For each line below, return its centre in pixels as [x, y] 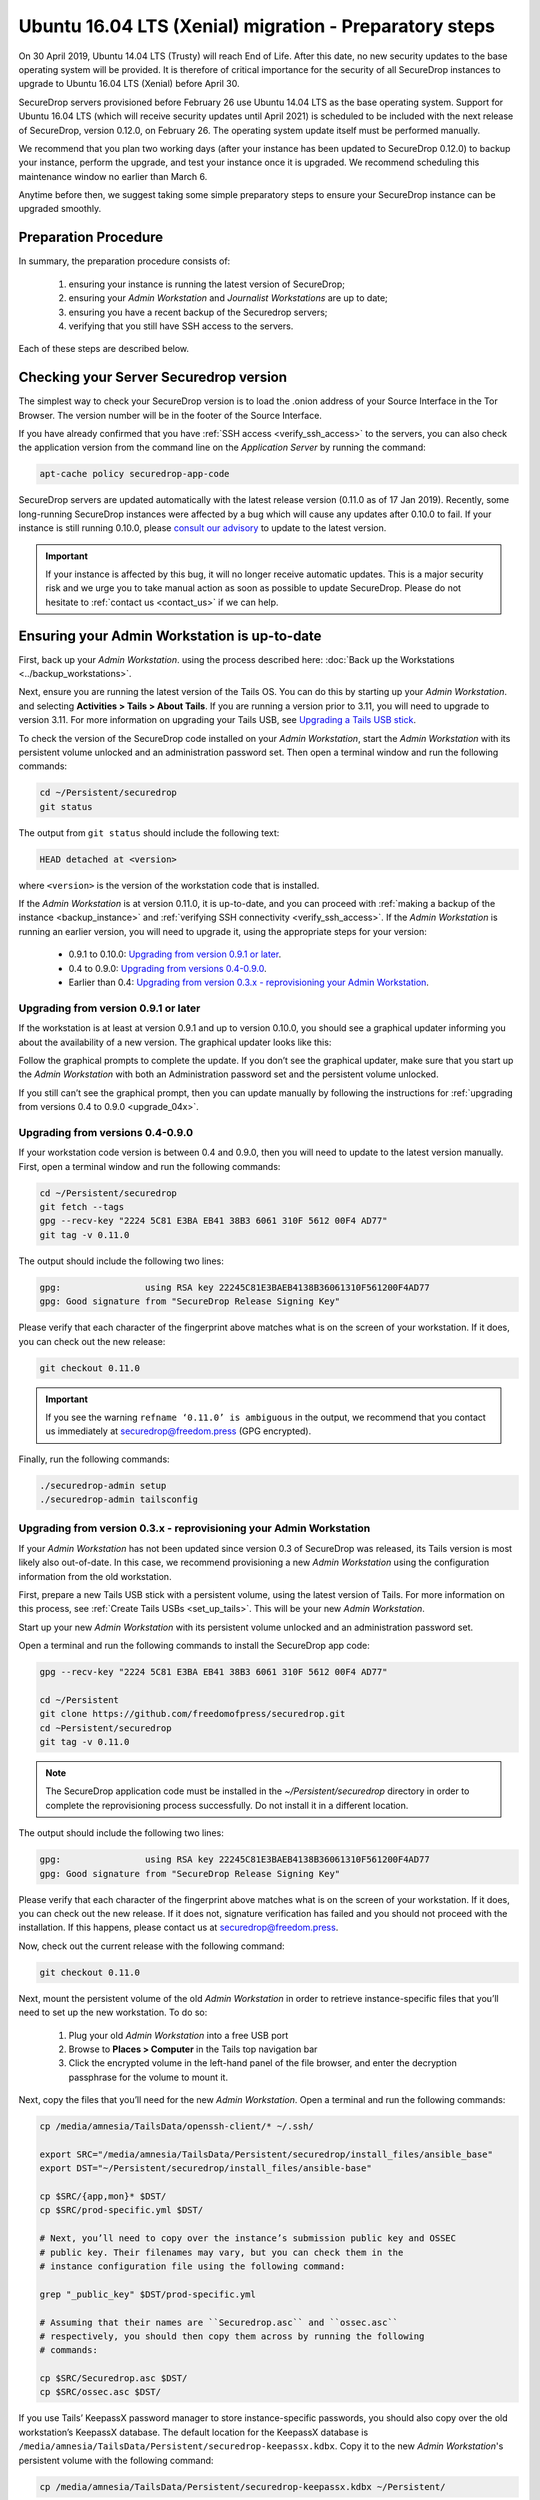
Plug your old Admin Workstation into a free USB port [178, 2035]
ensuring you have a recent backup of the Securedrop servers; [198, 312]
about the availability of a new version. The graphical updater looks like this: [175, 1042]
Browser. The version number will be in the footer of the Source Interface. [170, 415]
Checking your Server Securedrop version [153, 377]
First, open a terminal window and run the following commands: [149, 1166]
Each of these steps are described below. [104, 349]
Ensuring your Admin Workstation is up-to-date [170, 635]
